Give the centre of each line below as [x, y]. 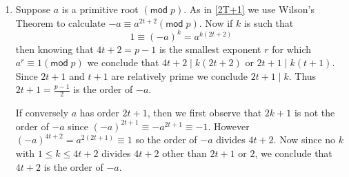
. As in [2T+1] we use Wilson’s [249, 9]
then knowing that [54, 49]
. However [229, 126]
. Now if [216, 22]
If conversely [42, 113]
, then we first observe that [205, 113]
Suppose [33, 9]
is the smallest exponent [210, 49]
